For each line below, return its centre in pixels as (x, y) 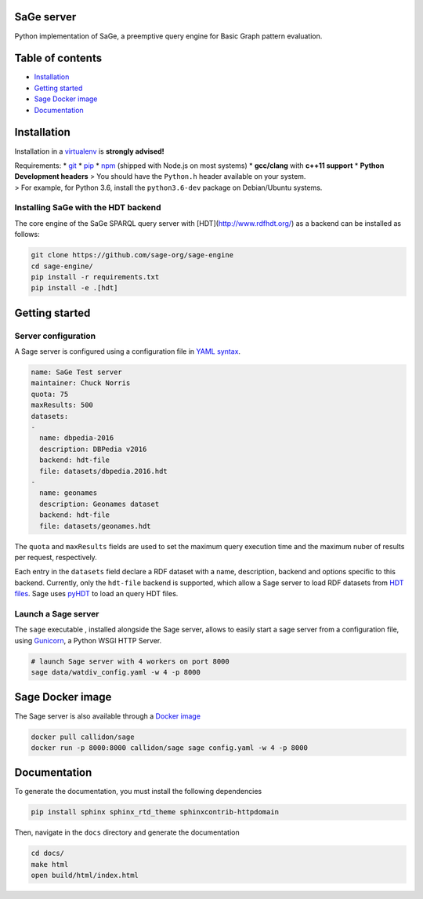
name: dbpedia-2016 (77, 438)
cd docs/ (48, 854)
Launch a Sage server (57, 613)
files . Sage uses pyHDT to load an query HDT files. (96, 594)
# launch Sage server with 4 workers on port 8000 (130, 661)
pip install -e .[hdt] (74, 288)
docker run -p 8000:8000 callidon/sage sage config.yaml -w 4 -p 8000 (170, 748)
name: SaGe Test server (77, 372)
